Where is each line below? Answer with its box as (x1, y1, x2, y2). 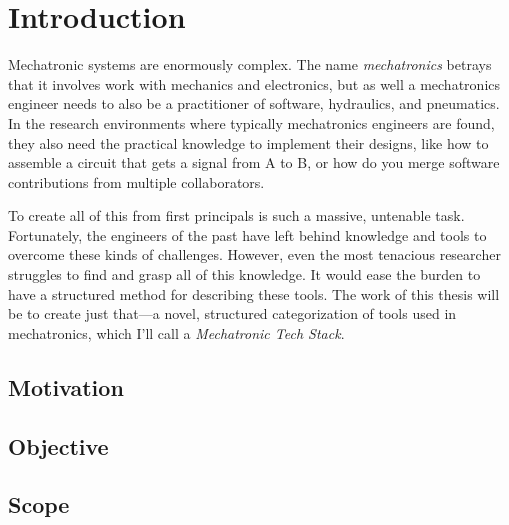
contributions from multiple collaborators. (8, 171, 265, 192)
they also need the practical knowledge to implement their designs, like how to (8, 132, 489, 153)
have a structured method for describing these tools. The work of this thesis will (8, 283, 500, 304)
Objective (8, 430, 109, 461)
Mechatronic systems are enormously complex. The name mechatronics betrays (8, 54, 492, 75)
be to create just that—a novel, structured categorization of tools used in (8, 303, 457, 324)
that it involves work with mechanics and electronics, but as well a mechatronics (8, 73, 500, 94)
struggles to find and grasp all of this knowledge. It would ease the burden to (8, 264, 481, 285)
